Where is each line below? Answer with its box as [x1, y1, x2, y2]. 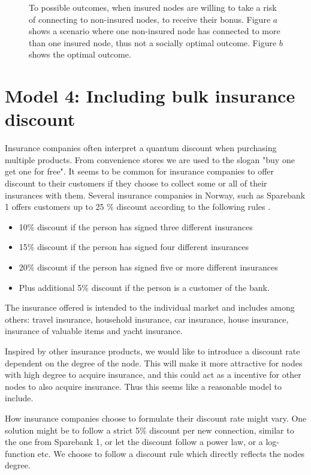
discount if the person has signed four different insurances [37, 240, 249, 253]
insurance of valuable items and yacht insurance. [5, 324, 183, 337]
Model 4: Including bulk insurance [5, 83, 295, 108]
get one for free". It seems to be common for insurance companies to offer [5, 165, 274, 178]
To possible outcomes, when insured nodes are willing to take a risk [29, 1, 277, 13]
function [5, 447, 35, 459]
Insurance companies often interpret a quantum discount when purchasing [5, 142, 277, 154]
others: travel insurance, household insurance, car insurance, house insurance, [5, 312, 289, 325]
